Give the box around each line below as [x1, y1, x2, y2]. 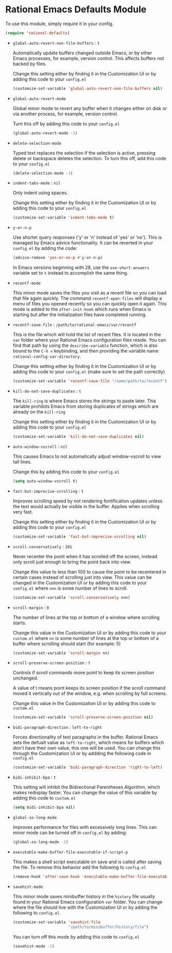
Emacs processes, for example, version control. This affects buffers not [12, 55, 164, 61]
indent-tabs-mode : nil [12, 180, 61, 186]
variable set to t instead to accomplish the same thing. [12, 270, 128, 276]
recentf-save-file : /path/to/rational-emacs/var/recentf [12, 322, 137, 328]
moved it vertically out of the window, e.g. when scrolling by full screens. [12, 690, 167, 696]
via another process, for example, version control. [12, 110, 119, 116]
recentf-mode [12, 281, 41, 286]
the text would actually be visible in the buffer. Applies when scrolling [12, 503, 160, 509]
